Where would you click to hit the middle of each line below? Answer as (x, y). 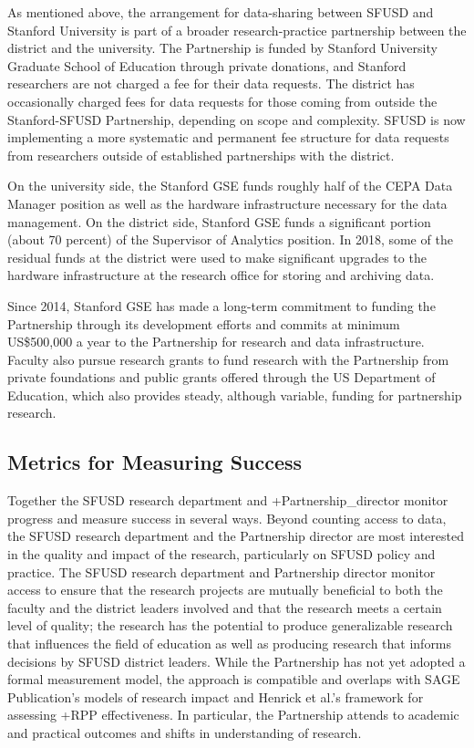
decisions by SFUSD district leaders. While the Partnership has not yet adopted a (237, 661)
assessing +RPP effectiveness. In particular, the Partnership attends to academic (233, 715)
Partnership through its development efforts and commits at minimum (204, 323)
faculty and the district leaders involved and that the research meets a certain (225, 607)
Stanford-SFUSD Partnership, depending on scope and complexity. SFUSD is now (237, 119)
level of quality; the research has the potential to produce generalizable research (230, 625)
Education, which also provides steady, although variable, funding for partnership (235, 395)
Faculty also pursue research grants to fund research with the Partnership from (228, 359)
